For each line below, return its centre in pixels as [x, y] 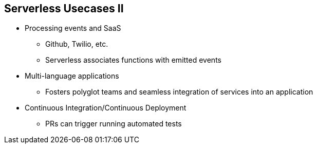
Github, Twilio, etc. [77, 44]
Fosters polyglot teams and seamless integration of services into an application [179, 92]
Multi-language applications [72, 76]
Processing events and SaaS [73, 28]
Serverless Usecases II [64, 8]
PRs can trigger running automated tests [114, 124]
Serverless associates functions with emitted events [133, 60]
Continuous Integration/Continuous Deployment [106, 108]
